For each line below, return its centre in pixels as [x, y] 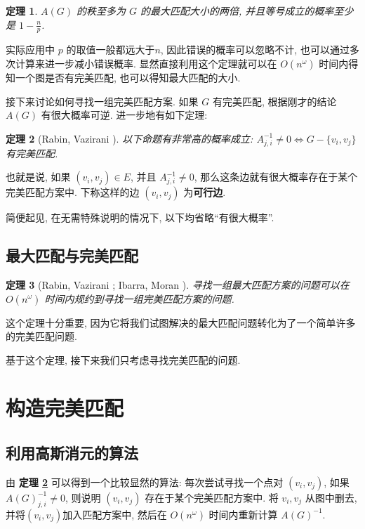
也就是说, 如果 [38, 177]
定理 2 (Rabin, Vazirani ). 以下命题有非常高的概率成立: [130, 138]
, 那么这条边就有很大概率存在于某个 [276, 177]
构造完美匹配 [65, 408]
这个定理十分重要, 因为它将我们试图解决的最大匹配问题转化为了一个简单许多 [181, 322]
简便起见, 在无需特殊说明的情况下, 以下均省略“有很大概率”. [140, 217]
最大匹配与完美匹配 [72, 255]
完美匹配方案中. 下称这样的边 [73, 192]
